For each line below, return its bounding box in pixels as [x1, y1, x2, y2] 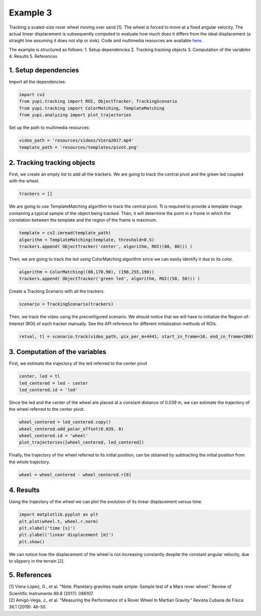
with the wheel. [9, 178, 40, 184]
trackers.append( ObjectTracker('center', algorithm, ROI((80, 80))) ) [19, 243, 193, 249]
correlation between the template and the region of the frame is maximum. [9, 217, 157, 223]
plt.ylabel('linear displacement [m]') [19, 532, 114, 538]
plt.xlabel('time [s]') [19, 525, 76, 531]
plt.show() [19, 539, 45, 544]
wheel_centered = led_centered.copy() [19, 420, 111, 425]
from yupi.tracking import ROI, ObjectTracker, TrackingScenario [19, 98, 177, 104]
